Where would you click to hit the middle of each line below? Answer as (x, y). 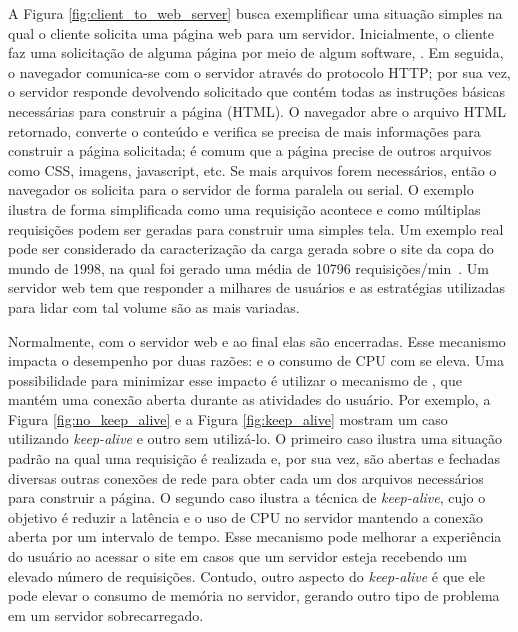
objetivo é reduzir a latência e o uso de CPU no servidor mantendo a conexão (245, 516)
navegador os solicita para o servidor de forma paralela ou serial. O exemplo (241, 189)
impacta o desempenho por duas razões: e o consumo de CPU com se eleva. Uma (256, 360)
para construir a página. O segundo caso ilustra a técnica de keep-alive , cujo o (247, 497)
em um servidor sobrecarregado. (106, 614)
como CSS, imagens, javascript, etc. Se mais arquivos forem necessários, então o (252, 169)
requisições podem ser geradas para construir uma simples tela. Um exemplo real (256, 228)
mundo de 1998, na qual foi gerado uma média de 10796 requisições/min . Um (248, 267)
